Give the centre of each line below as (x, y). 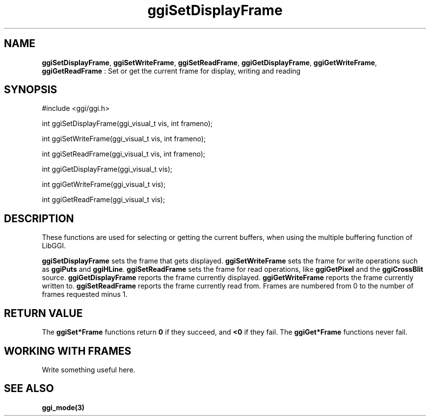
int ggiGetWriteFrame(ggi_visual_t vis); (104, 184)
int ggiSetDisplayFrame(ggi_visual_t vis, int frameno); (127, 124)
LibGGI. (54, 246)
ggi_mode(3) (63, 407)
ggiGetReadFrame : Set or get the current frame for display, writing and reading (171, 71)
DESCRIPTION (39, 218)
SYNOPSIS (31, 90)
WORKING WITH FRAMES (68, 351)
